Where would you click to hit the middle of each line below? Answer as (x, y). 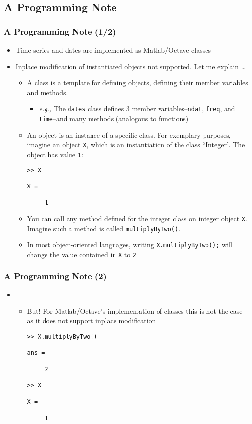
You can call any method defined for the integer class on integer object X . (137, 218)
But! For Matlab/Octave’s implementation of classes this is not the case (135, 311)
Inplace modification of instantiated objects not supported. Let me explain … (131, 66)
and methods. (47, 92)
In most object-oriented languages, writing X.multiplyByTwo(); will (130, 245)
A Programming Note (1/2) (60, 31)
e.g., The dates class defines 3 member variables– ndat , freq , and (137, 109)
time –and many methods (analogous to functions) (114, 119)
